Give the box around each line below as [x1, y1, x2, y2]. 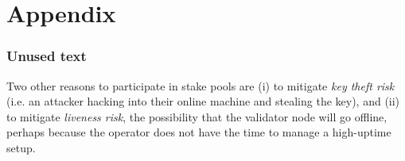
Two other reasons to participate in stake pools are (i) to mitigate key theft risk [6, 77, 395, 94]
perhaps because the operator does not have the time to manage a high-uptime [6, 124, 391, 140]
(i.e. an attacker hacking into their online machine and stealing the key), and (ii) [6, 93, 400, 109]
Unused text [6, 46, 87, 66]
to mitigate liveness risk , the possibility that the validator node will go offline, [6, 108, 387, 125]
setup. [6, 139, 36, 155]
